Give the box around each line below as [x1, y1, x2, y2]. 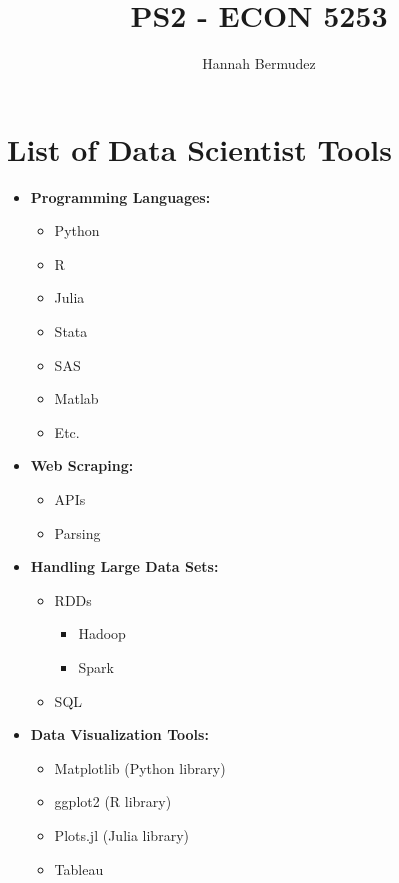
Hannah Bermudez [202, 53, 316, 74]
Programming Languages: [30, 186, 211, 207]
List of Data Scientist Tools [7, 128, 392, 169]
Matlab [54, 388, 99, 409]
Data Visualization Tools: [30, 724, 209, 745]
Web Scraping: [30, 455, 134, 476]
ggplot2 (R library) [54, 791, 172, 812]
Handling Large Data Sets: [30, 556, 219, 577]
